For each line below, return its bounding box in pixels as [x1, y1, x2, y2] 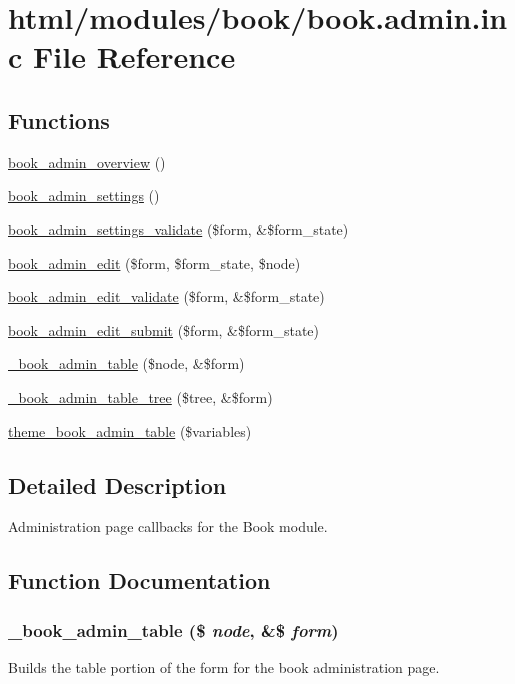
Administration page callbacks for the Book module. [8, 516, 328, 537]
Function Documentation [8, 565, 271, 596]
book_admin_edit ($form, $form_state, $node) [8, 252, 301, 273]
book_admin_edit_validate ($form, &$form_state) [8, 286, 325, 307]
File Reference [33, 36, 236, 77]
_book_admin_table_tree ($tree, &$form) [8, 386, 273, 407]
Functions [8, 104, 110, 135]
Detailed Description [8, 469, 227, 500]
